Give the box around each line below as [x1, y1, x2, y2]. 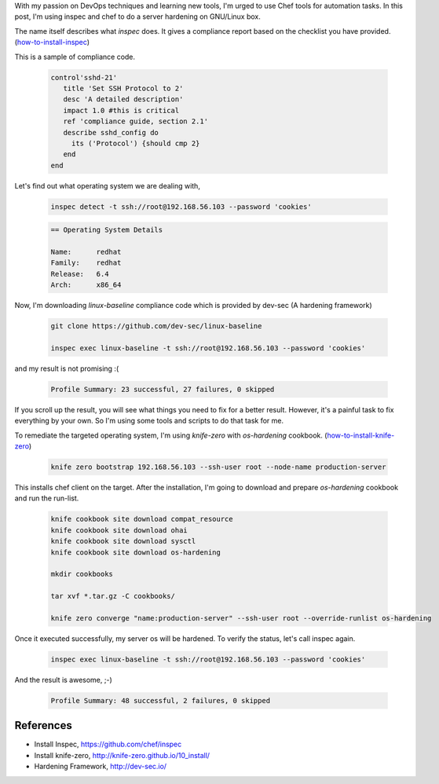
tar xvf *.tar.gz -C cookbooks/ [50, 592, 176, 601]
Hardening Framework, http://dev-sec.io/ [34, 762, 167, 771]
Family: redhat [50, 258, 122, 267]
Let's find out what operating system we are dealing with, [14, 181, 200, 190]
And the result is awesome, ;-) [14, 675, 113, 684]
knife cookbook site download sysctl [50, 537, 196, 546]
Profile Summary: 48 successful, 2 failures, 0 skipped [50, 696, 271, 705]
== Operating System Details [50, 225, 163, 235]
